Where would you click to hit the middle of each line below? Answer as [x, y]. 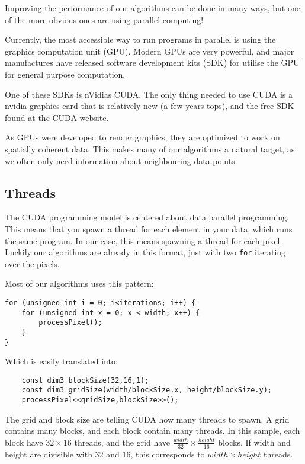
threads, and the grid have [122, 442]
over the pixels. [32, 263]
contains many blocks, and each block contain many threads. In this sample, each [152, 431]
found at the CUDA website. [57, 117]
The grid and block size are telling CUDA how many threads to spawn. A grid [147, 419]
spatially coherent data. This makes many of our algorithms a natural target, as [150, 148]
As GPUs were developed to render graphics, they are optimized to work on [142, 137]
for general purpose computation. [65, 74]
